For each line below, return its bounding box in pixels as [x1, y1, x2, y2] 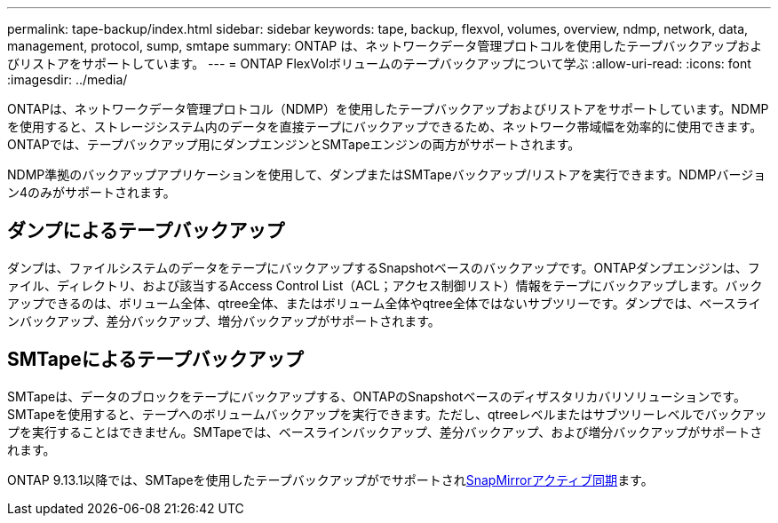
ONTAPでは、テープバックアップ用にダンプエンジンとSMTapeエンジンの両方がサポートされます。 [7, 137, 581, 152]
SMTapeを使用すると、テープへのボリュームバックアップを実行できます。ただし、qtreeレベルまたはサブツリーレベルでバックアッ [7, 406, 767, 422]
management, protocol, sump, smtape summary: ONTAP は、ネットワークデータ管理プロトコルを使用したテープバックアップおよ [7, 38, 763, 53]
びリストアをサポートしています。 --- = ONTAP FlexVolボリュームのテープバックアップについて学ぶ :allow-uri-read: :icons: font [7, 56, 751, 71]
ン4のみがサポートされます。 [7, 185, 176, 200]
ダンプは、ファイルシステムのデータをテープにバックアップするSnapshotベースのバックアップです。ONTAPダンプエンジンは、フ [7, 259, 760, 275]
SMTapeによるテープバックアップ [7, 348, 304, 371]
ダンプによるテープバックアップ [7, 219, 285, 242]
